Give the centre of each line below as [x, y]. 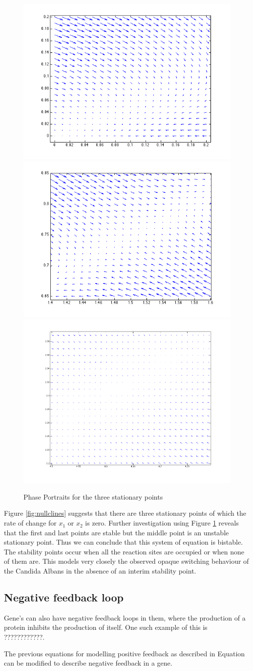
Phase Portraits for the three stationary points [93, 496]
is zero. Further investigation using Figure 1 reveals [162, 523]
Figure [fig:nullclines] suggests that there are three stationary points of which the [125, 513]
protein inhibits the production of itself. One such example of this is [106, 627]
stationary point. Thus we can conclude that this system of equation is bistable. [124, 542]
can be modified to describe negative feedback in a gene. [88, 663]
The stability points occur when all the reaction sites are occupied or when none [124, 551]
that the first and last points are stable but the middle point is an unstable [116, 532]
